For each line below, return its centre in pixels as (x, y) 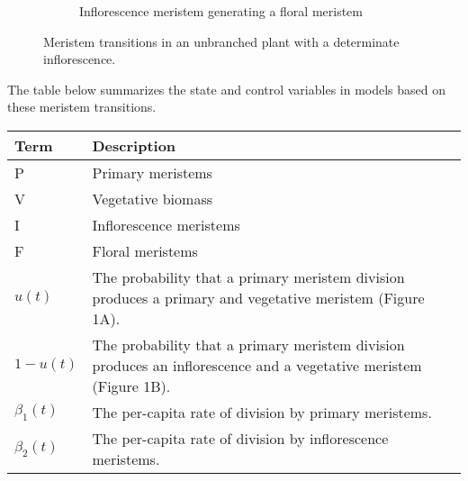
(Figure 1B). (131, 386)
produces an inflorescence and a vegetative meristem (257, 365)
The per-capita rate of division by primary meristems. (262, 412)
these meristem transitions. (82, 107)
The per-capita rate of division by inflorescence (240, 438)
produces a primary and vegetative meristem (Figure (258, 297)
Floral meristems (145, 250)
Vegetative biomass (152, 198)
